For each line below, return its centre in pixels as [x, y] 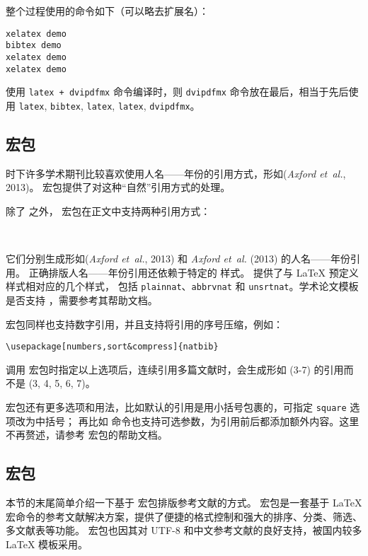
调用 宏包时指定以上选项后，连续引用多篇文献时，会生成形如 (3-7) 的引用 [175, 369]
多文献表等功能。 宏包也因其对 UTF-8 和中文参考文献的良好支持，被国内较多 [184, 530]
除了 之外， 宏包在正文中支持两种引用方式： [108, 210]
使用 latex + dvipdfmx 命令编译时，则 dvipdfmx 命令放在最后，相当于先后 [177, 92]
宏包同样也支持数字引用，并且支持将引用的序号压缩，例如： [144, 324]
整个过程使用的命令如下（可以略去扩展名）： [107, 11]
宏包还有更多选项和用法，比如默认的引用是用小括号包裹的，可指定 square [176, 406]
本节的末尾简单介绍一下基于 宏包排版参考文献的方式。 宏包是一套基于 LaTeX [184, 503]
